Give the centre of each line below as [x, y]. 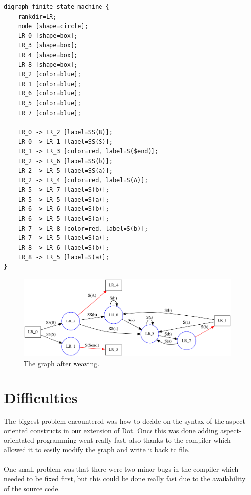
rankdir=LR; [37, 16]
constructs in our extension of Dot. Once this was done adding [124, 430]
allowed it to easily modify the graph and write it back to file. [97, 450]
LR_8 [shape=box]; [48, 65]
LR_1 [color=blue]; [50, 84]
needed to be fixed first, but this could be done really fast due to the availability [125, 479]
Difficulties [41, 397]
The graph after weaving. [62, 363]
